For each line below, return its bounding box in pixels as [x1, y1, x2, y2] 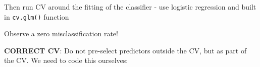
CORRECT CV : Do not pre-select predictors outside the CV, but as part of [4, 45, 247, 55]
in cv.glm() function [4, 11, 69, 22]
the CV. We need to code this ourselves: [4, 55, 128, 65]
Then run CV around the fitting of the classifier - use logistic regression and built [4, 2, 256, 12]
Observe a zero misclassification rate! [4, 28, 118, 39]
